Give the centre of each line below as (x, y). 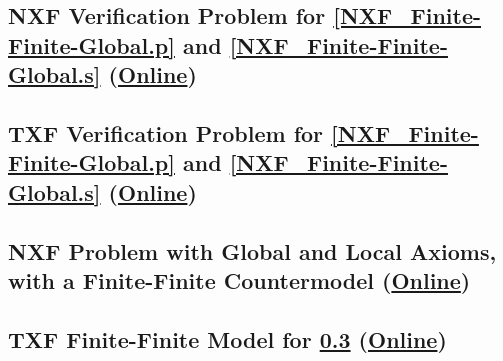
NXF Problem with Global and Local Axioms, (252, 250)
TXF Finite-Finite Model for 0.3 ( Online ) (227, 338)
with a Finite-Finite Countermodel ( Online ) (239, 279)
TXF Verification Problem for (166, 132)
